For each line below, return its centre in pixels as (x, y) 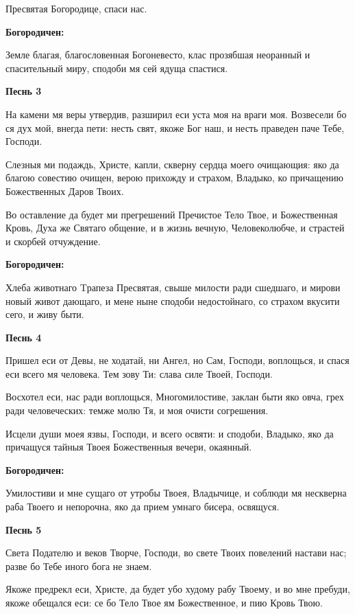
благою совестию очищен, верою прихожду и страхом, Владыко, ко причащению (174, 178)
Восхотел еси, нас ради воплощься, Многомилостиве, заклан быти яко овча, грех (175, 397)
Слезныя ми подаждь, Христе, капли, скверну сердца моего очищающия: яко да (172, 164)
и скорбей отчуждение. (53, 241)
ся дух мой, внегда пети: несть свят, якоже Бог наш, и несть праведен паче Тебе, (175, 127)
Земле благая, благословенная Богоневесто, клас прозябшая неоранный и (158, 55)
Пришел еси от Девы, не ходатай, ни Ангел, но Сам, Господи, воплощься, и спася (177, 360)
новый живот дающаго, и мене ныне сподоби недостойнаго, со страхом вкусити (173, 300)
